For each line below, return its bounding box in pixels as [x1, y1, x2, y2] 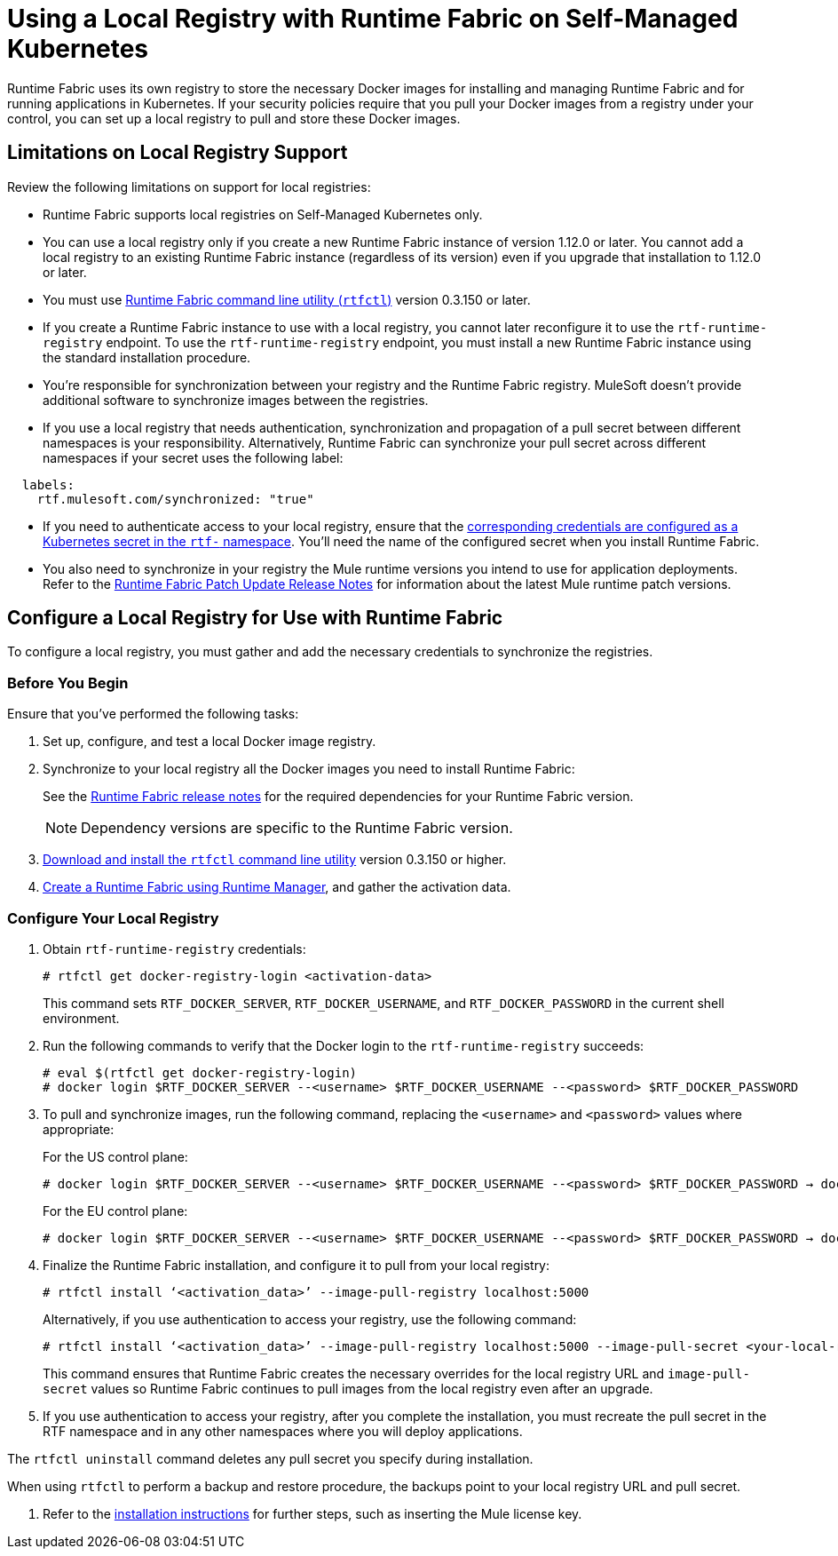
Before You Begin [7, 673, 129, 692]
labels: [21, 477, 75, 492]
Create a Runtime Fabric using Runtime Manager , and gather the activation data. [43, 879, 511, 895]
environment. [43, 1010, 120, 1026]
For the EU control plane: [43, 1203, 188, 1219]
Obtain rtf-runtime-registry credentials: [43, 941, 306, 957]
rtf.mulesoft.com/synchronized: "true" [36, 491, 314, 506]
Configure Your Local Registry [7, 909, 219, 927]
